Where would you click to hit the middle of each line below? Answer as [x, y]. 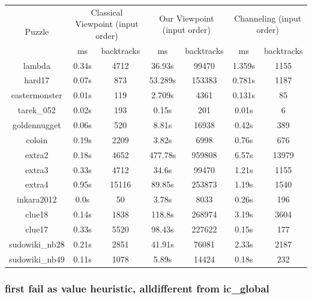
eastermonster [37, 95]
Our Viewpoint [187, 18]
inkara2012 [37, 199]
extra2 [37, 154]
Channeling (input [268, 18]
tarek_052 [37, 110]
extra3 [37, 169]
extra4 [37, 184]
